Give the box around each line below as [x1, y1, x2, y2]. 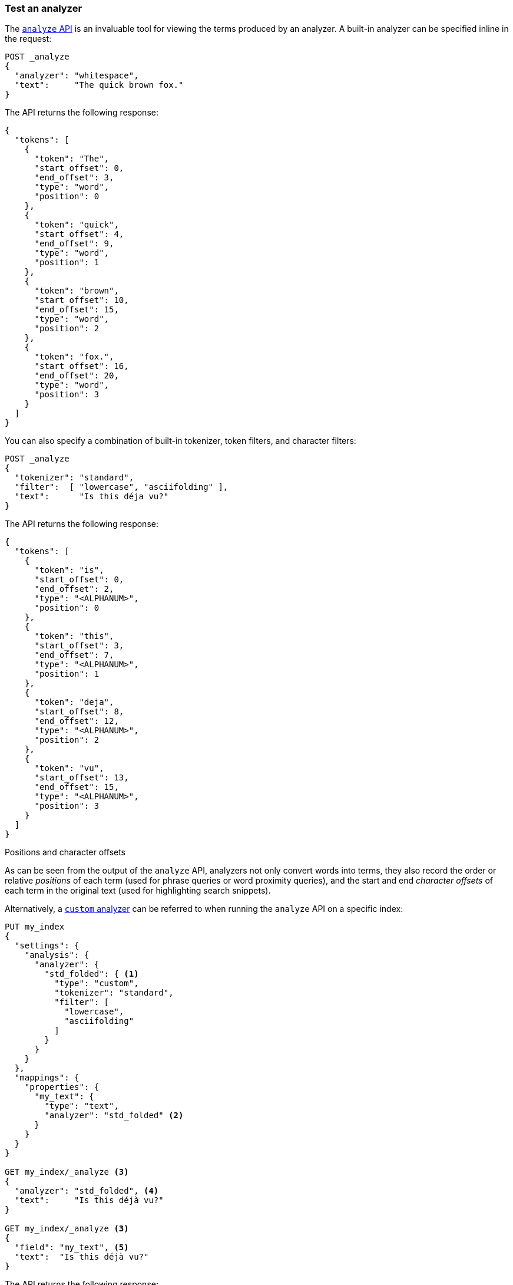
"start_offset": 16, [34, 361, 129, 371]
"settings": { [14, 941, 80, 951]
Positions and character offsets [5, 847, 126, 858]
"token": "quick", [34, 220, 119, 230]
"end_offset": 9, [34, 239, 114, 249]
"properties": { [24, 1082, 100, 1092]
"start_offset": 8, [34, 707, 124, 717]
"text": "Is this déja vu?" [14, 492, 169, 502]
